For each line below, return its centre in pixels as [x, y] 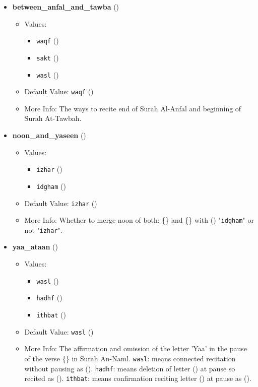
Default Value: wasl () [59, 331]
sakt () [48, 57]
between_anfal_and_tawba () [66, 7]
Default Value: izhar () [61, 203]
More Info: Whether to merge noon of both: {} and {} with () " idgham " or [139, 220]
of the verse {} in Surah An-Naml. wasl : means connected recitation [130, 358]
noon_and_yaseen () [49, 135]
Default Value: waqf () [59, 91]
